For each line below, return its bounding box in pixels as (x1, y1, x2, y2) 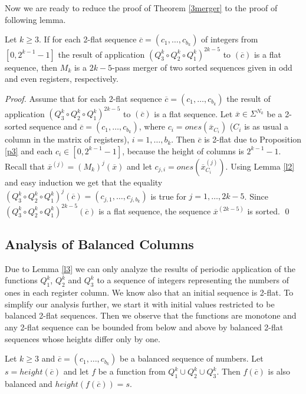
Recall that (5, 160, 45, 172)
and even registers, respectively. (5, 72, 119, 85)
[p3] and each (5, 144, 53, 157)
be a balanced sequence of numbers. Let (119, 352, 264, 365)
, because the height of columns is (122, 144, 244, 157)
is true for (150, 190, 186, 202)
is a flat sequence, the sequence (98, 204, 211, 217)
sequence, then (5, 61, 58, 73)
